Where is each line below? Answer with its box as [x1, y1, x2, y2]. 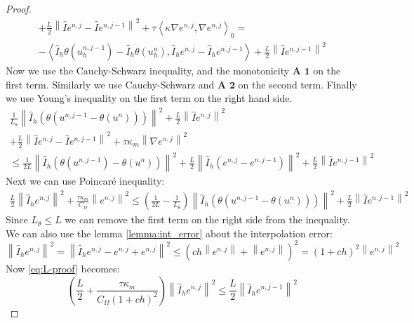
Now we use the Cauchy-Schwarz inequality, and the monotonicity [6, 63, 290, 78]
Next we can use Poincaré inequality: [6, 173, 165, 188]
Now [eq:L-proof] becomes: [6, 261, 120, 275]
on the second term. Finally [238, 77, 357, 91]
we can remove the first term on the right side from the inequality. [65, 212, 350, 227]
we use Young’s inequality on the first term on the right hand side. [6, 91, 293, 105]
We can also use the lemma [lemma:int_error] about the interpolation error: [6, 225, 333, 240]
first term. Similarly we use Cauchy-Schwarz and [6, 77, 215, 91]
